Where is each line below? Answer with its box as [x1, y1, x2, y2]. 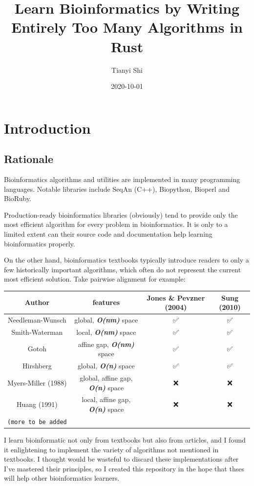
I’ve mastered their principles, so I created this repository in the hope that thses [4, 463, 244, 473]
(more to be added [7, 418, 67, 425]
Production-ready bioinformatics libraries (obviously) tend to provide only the [4, 209, 238, 220]
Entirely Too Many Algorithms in [11, 17, 243, 37]
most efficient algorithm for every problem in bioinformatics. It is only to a [4, 219, 228, 229]
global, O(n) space [77, 361, 135, 371]
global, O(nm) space [74, 314, 138, 324]
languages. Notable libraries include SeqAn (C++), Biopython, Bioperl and [4, 183, 230, 194]
